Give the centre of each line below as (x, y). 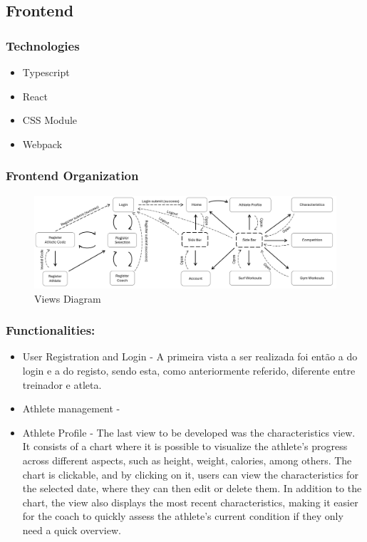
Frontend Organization (72, 176)
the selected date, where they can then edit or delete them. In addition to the (192, 488)
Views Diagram (68, 298)
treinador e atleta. (62, 384)
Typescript (46, 72)
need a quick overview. (72, 530)
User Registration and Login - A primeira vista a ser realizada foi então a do (190, 356)
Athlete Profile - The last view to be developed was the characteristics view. (189, 432)
